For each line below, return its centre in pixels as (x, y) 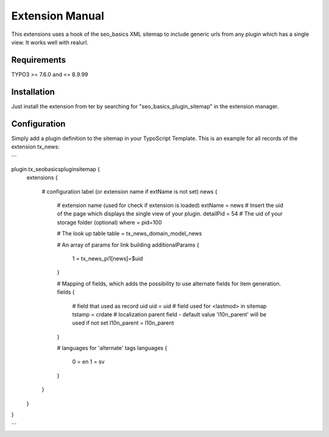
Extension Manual (58, 16)
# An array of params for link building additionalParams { (128, 245)
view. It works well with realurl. (50, 42)
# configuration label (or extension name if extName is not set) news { (129, 191)
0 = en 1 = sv (88, 362)
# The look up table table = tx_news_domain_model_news (129, 234)
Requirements (39, 60)
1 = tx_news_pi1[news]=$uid (108, 258)
